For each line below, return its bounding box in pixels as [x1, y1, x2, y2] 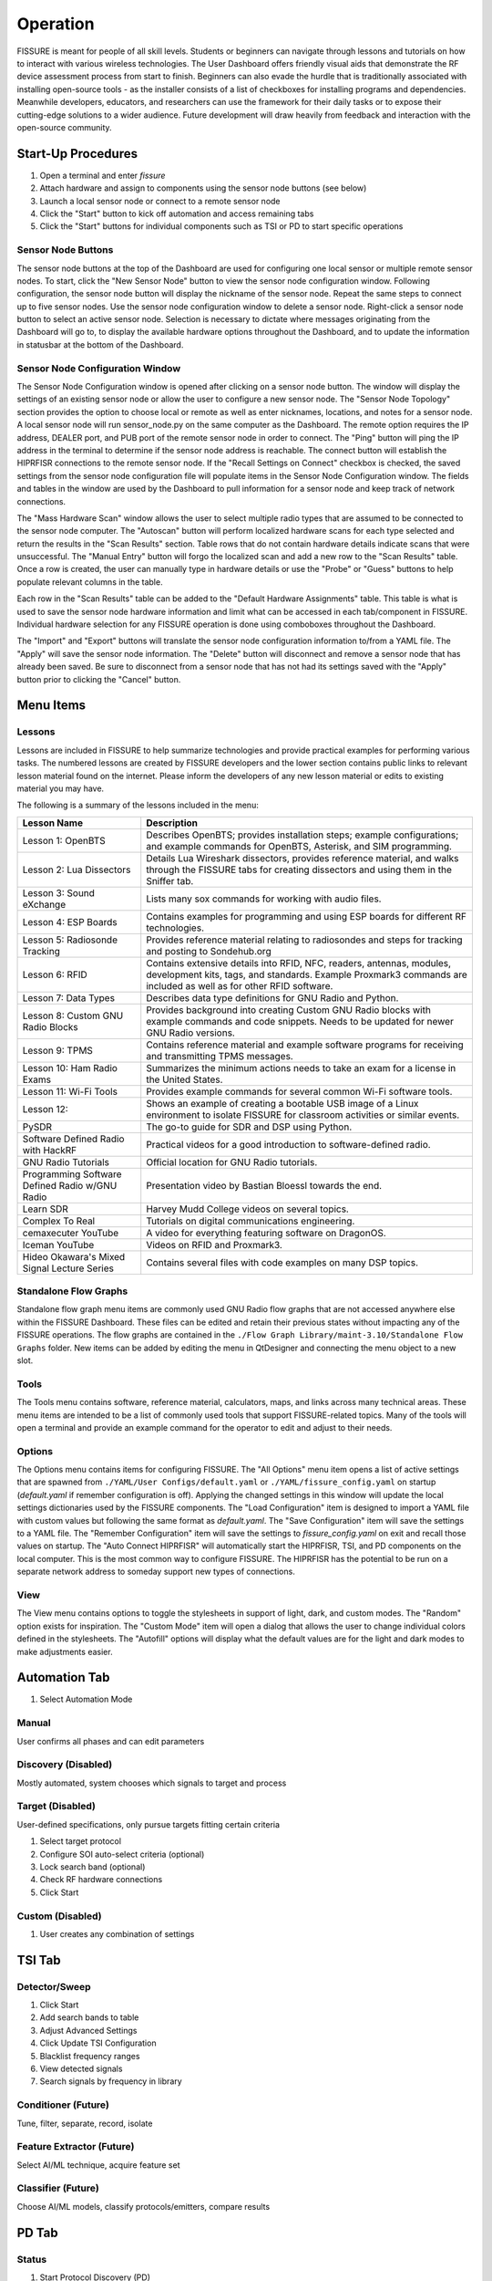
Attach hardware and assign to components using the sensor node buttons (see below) [39, 182, 367, 193]
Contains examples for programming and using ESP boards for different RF [146, 910, 467, 922]
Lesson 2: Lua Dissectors [22, 863, 131, 876]
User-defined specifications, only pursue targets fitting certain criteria [16, 1818, 281, 1829]
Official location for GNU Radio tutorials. [146, 1155, 318, 1168]
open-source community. [16, 121, 113, 132]
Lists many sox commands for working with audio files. [146, 892, 382, 905]
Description [146, 817, 199, 829]
